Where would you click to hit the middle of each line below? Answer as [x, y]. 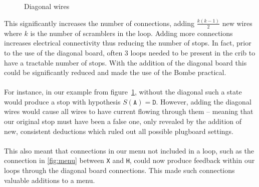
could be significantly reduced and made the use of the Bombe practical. [115, 72]
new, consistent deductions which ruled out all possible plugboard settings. [119, 131]
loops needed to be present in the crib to [193, 52]
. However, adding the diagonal [204, 101]
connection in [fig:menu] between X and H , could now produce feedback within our [129, 160]
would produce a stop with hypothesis [62, 101]
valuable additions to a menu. [50, 180]
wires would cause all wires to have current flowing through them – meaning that [129, 111]
